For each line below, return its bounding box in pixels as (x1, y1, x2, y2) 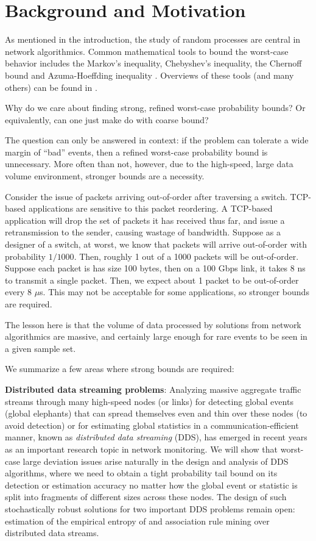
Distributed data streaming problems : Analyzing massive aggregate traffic (5, 382, 301, 395)
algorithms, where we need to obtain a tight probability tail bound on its (5, 467, 278, 479)
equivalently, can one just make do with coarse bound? (5, 113, 209, 126)
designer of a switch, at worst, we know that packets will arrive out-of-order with (5, 238, 307, 251)
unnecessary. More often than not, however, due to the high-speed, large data (5, 157, 293, 170)
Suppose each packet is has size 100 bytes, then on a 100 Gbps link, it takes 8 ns (5, 262, 306, 274)
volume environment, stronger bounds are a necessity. (5, 170, 205, 182)
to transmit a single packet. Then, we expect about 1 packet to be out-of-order (5, 273, 299, 286)
